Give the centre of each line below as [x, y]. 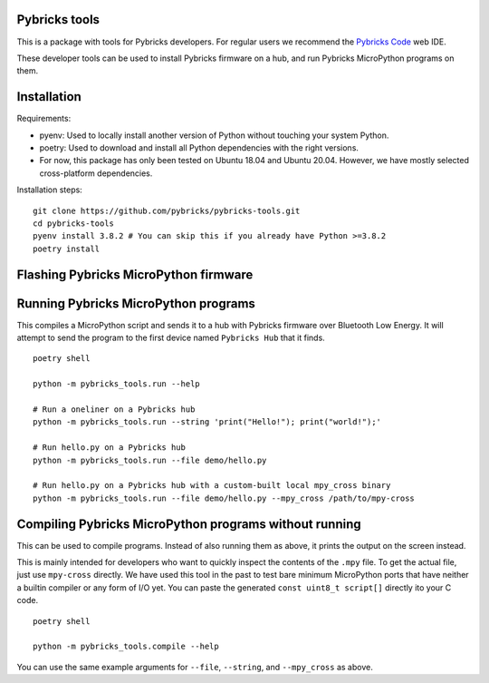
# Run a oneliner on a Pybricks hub [114, 409]
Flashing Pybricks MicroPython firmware [135, 274]
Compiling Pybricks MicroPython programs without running [189, 524]
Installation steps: [50, 190]
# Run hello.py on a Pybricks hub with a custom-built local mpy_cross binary [212, 486]
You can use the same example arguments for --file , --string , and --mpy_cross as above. [195, 667]
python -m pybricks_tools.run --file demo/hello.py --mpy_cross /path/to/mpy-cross [224, 498]
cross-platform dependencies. [96, 173]
